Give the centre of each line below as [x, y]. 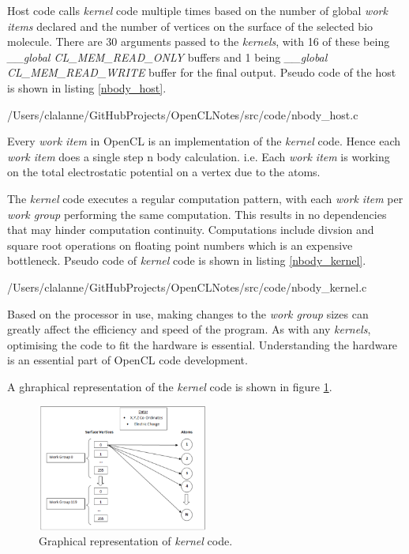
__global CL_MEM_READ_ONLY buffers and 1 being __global [167, 57]
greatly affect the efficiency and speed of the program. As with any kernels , [189, 329]
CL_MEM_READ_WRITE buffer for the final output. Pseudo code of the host [202, 72]
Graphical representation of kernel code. [136, 541]
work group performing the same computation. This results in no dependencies [197, 214]
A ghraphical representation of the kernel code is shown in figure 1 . [170, 386]
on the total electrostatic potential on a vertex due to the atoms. [164, 172]
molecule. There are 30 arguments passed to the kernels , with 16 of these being [199, 41]
